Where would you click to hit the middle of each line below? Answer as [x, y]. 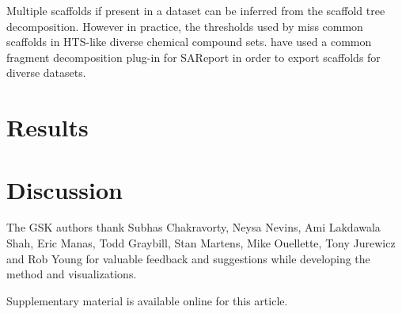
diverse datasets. [46, 73]
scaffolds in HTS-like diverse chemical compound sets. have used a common [189, 42]
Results [47, 127]
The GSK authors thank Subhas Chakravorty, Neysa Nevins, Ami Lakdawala [193, 227]
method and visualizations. [72, 274]
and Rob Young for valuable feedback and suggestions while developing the [188, 258]
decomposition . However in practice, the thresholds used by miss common [185, 26]
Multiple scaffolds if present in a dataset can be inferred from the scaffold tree [196, 10]
